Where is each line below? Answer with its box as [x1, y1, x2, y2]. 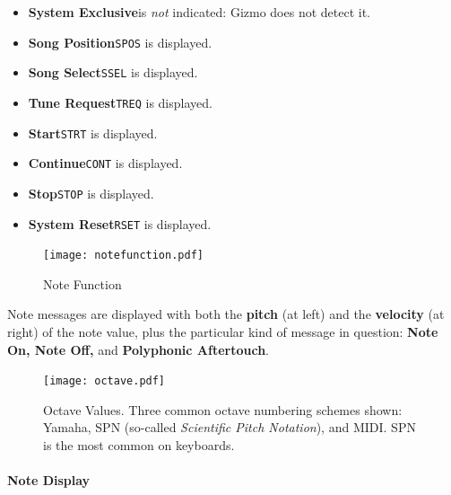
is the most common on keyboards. [43, 436, 235, 455]
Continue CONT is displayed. [28, 154, 183, 172]
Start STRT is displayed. [28, 123, 158, 142]
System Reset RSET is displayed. [28, 214, 212, 233]
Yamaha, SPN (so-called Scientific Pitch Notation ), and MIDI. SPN [43, 418, 416, 437]
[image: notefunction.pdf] [43, 249, 204, 262]
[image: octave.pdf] [43, 375, 166, 388]
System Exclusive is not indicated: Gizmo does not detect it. [28, 3, 370, 21]
